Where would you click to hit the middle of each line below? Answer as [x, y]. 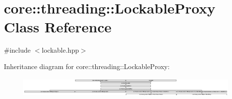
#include [17, 50]
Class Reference [58, 27]
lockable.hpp [60, 50]
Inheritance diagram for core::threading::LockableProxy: [87, 66]
